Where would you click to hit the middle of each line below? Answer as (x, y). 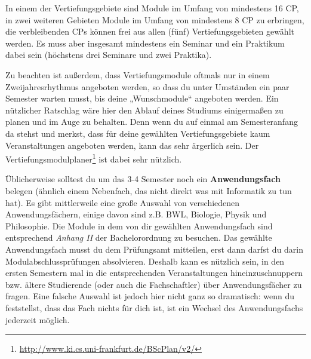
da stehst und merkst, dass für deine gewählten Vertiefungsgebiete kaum (138, 133)
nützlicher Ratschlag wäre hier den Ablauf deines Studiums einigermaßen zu (144, 110)
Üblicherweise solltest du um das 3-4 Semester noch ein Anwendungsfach (143, 179)
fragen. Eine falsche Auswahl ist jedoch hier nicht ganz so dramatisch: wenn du (150, 296)
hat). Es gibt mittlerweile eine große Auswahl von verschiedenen (123, 202)
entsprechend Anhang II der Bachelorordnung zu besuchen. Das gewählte (139, 237)
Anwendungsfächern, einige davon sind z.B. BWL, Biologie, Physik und (136, 214)
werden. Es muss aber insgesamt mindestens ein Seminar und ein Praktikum (145, 43)
